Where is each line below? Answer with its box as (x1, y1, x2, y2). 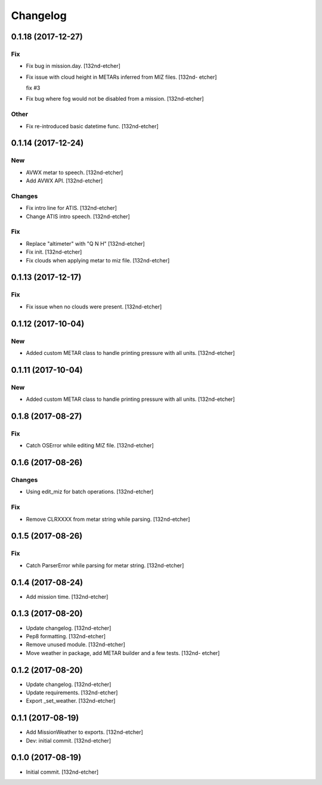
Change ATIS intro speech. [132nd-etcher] (26, 212, 131, 220)
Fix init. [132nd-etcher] (26, 248, 82, 256)
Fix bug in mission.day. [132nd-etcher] (26, 63, 120, 70)
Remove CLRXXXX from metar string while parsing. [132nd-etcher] (26, 515, 190, 523)
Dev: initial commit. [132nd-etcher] (26, 737, 112, 744)
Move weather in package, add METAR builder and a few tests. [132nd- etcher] (26, 649, 220, 656)
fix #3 (26, 84, 41, 92)
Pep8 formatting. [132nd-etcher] (26, 632, 106, 639)
